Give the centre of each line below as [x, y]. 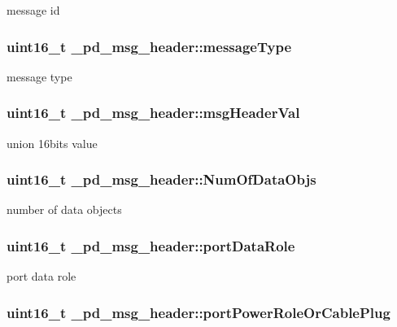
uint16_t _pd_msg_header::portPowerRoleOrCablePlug [198, 312]
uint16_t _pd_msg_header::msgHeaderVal [153, 113]
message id [33, 10]
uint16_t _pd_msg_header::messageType [149, 46]
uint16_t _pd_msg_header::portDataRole [151, 245]
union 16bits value [52, 143]
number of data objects [64, 209]
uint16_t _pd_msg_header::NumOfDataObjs [161, 179]
